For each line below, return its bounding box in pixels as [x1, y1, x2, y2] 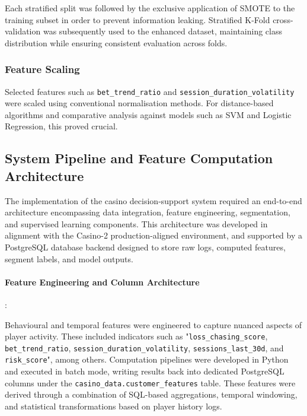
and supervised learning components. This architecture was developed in [5, 217, 268, 230]
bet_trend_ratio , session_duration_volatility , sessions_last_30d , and [5, 341, 284, 354]
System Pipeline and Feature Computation [5, 149, 273, 167]
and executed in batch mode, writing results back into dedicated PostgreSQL [5, 365, 284, 377]
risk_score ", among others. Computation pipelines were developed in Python [5, 353, 289, 366]
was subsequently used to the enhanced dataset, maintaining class [43, 25, 282, 37]
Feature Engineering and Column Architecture [5, 275, 200, 288]
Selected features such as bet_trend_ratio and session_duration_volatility [5, 85, 295, 97]
